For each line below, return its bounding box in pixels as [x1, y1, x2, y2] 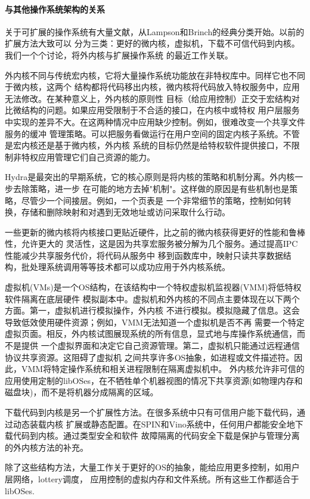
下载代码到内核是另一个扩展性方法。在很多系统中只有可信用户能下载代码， [5, 406, 297, 419]
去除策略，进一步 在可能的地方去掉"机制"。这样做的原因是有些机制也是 [13, 182, 290, 194]
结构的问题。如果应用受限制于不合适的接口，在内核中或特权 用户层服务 [21, 104, 300, 116]
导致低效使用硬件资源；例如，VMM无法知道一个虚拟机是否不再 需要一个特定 [5, 315, 305, 328]
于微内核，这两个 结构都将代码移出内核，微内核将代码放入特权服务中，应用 [5, 80, 300, 93]
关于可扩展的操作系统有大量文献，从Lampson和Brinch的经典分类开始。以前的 [5, 25, 305, 38]
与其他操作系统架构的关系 [5, 2, 105, 15]
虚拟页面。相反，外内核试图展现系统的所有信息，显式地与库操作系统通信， [5, 327, 297, 340]
